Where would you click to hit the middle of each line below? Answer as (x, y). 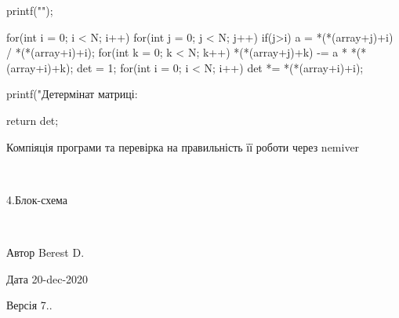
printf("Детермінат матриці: (72, 94)
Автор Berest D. (45, 252)
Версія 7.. (29, 305)
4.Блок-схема (37, 199)
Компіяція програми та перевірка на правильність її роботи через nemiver (183, 146)
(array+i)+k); (40, 67)
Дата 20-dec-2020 (47, 278)
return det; (33, 120)
